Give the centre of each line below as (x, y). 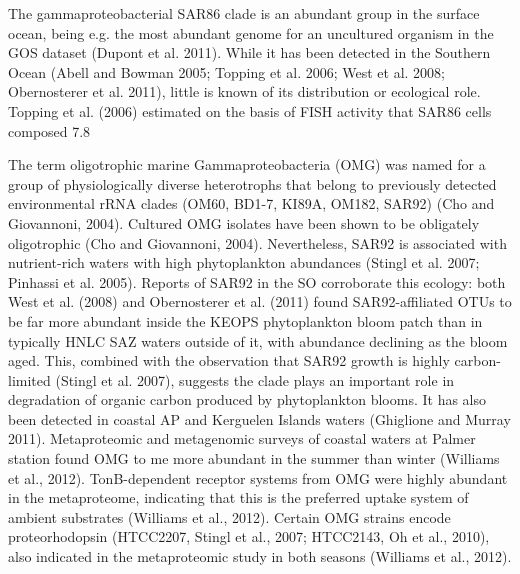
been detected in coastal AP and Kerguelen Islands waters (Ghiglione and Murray (259, 418)
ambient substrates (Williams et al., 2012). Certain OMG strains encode (229, 516)
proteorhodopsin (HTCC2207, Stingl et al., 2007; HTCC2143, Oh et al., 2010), (249, 536)
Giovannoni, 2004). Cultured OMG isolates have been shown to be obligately (244, 222)
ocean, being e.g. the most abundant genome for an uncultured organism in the (251, 32)
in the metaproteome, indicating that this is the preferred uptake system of (238, 497)
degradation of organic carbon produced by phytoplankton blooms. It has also (247, 399)
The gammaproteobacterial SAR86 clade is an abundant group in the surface (244, 13)
